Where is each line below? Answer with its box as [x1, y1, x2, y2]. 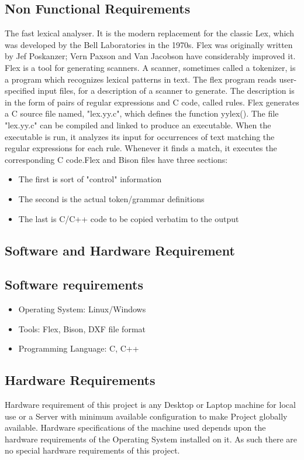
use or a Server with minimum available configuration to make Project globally [5, 410, 288, 422]
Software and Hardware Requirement [5, 241, 235, 259]
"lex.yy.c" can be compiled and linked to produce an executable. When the [5, 118, 271, 131]
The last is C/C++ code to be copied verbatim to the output [18, 212, 239, 224]
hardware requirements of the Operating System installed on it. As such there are [5, 432, 297, 445]
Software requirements [5, 275, 143, 294]
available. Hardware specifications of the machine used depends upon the [5, 421, 266, 434]
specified [5, 84, 35, 97]
